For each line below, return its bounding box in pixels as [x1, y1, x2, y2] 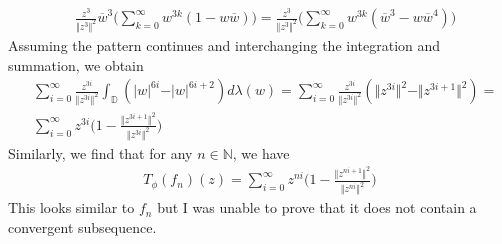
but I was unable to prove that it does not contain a [157, 197, 477, 218]
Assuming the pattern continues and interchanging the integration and [8, 34, 441, 55]
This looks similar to [8, 197, 135, 218]
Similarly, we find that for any [8, 142, 193, 163]
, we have [232, 142, 290, 163]
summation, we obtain [8, 54, 144, 75]
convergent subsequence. [8, 216, 157, 237]
